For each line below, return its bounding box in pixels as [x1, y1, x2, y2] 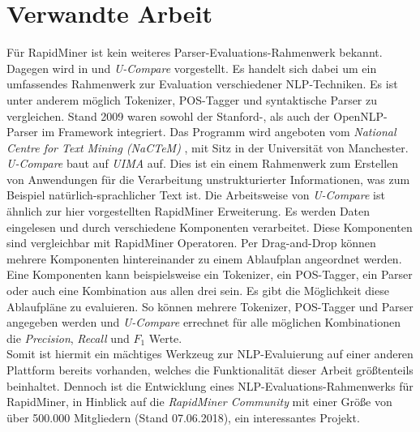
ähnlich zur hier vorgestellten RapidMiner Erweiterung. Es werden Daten [6, 203, 371, 220]
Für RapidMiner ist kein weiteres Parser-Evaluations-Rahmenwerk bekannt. [6, 44, 383, 61]
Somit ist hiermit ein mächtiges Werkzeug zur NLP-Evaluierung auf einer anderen [6, 345, 414, 362]
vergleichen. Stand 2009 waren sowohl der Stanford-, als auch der [6, 107, 330, 124]
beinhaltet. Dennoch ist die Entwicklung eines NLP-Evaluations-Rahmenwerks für [6, 377, 414, 394]
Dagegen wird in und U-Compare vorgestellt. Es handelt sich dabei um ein [6, 59, 377, 76]
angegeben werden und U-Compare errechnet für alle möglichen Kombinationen [6, 314, 401, 331]
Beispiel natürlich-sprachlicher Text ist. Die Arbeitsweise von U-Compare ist [6, 186, 385, 203]
